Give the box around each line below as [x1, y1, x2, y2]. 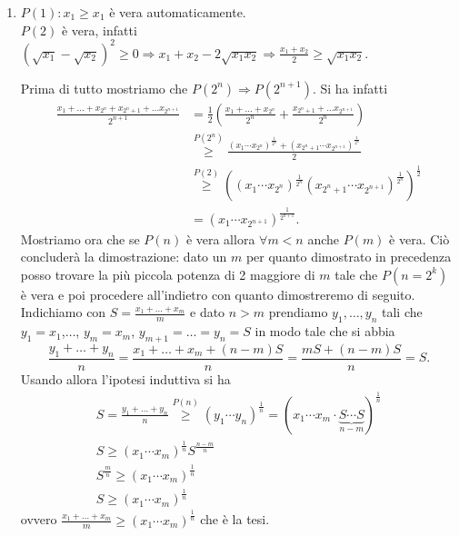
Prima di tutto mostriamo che [20, 78, 188, 97]
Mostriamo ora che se [20, 229, 140, 248]
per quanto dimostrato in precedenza [245, 247, 452, 266]
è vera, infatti [61, 20, 137, 39]
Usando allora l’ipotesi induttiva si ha [20, 370, 231, 389]
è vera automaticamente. [109, 3, 246, 21]
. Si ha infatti [312, 78, 388, 97]
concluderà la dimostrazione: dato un [20, 247, 227, 266]
